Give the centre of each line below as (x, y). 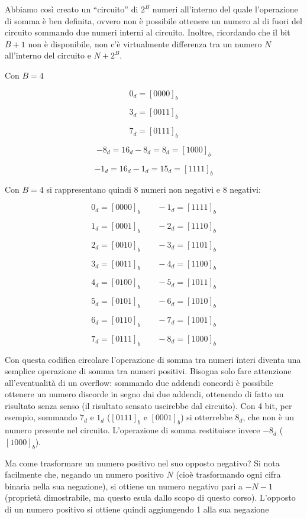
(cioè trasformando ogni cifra (228, 474)
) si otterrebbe (206, 417)
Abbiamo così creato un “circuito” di (72, 9)
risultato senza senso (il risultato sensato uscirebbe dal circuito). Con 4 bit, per (148, 405)
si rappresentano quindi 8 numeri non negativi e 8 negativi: (153, 189)
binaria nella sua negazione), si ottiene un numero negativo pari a (124, 486)
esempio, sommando (41, 417)
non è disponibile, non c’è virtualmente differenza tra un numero (145, 43)
